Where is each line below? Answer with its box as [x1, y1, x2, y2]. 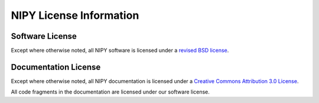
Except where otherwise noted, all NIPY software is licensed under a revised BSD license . [11, 47, 229, 54]
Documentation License [11, 62, 101, 72]
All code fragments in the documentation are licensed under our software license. [11, 88, 210, 95]
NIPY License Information [11, 9, 139, 22]
